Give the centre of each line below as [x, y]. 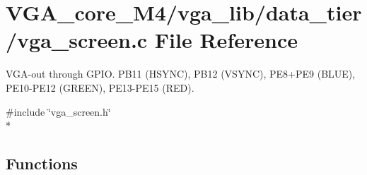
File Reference [226, 40]
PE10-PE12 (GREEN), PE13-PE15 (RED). [100, 87]
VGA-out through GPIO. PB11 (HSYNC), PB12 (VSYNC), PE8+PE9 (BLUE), [181, 74]
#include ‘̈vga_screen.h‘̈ [58, 111]
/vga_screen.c [77, 40]
